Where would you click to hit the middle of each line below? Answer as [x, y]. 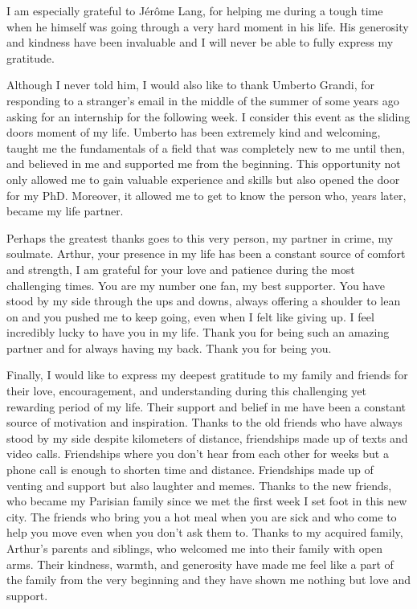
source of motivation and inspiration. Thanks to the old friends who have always [204, 422]
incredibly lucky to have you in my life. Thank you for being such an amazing [198, 332]
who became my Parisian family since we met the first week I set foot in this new [207, 501]
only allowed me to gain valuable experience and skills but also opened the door [203, 179]
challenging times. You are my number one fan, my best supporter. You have [196, 285]
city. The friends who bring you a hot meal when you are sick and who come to [202, 516]
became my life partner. [65, 211]
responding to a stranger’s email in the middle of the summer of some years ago [203, 100]
